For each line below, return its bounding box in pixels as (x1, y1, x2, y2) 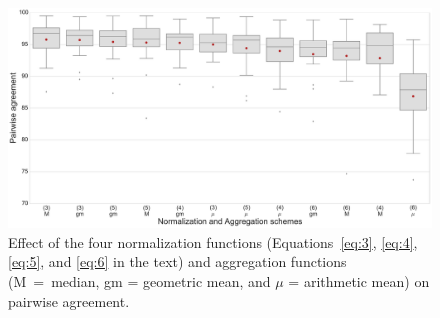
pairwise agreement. (8, 290, 130, 311)
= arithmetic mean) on (288, 271, 430, 292)
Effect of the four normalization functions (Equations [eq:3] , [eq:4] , (8, 231, 418, 252)
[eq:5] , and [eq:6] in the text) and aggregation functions (8, 251, 347, 272)
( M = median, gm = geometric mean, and (8, 271, 271, 292)
